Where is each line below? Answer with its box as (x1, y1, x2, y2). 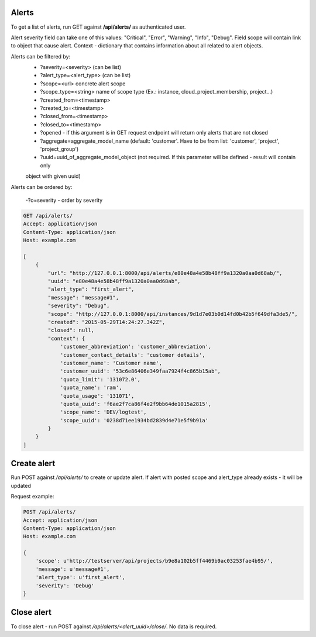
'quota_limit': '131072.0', (60, 376, 140, 383)
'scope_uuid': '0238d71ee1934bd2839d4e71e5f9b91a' (60, 417, 209, 423)
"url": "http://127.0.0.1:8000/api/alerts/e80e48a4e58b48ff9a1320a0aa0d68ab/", (47, 270, 283, 276)
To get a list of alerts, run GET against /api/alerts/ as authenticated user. (11, 23, 186, 30)
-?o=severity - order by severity (25, 197, 103, 204)
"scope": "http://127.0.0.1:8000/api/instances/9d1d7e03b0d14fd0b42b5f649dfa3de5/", (47, 311, 298, 317)
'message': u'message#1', (35, 566, 110, 573)
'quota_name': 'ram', (60, 384, 122, 391)
